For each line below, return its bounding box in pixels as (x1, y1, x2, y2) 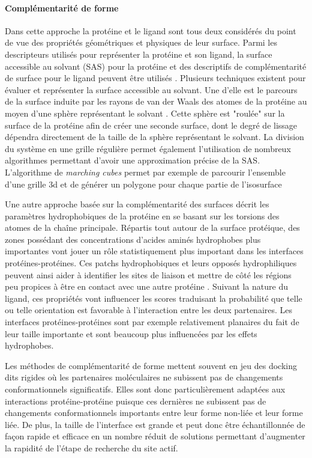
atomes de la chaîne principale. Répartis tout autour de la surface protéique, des (5, 221, 300, 234)
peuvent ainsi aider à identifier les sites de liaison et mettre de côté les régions (5, 268, 292, 281)
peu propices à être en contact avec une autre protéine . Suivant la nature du (5, 280, 288, 293)
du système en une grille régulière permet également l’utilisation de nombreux (5, 142, 291, 154)
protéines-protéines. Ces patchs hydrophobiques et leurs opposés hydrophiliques (5, 257, 297, 269)
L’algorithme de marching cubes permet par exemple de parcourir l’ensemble (5, 165, 286, 178)
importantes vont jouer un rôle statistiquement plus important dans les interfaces (5, 245, 304, 257)
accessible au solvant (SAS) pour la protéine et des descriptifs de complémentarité (5, 60, 307, 72)
